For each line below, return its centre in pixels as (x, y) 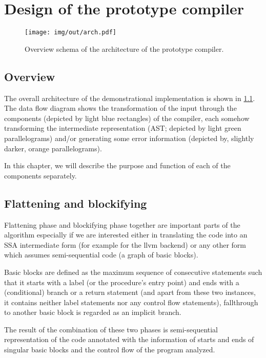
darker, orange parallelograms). (53, 148)
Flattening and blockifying (76, 203)
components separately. (40, 175)
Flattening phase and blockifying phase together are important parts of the (122, 224)
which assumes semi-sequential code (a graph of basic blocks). (101, 255)
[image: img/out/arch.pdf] (70, 33)
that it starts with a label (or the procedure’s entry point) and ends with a (122, 282)
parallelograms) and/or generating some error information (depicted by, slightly (129, 138)
